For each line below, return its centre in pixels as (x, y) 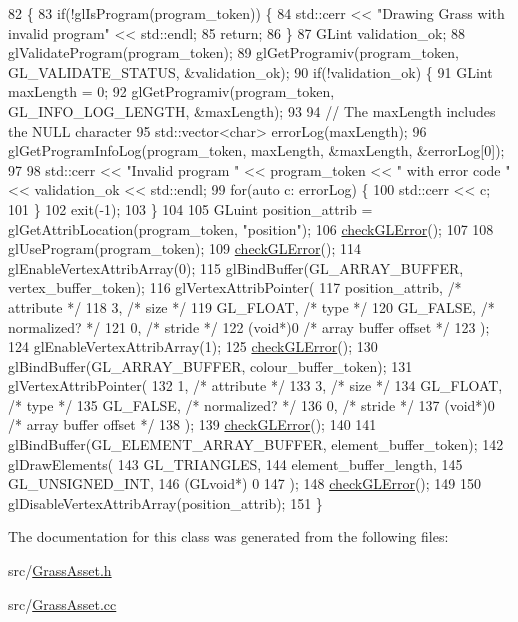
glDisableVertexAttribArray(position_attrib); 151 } (165, 502)
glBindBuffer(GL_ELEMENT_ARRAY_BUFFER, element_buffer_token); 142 (256, 444)
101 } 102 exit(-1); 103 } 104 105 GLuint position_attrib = (190, 208)
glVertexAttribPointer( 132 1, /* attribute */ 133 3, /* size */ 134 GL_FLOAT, (255, 385)
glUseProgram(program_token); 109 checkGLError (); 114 (185, 248)
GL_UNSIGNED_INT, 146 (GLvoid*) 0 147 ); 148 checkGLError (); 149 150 (245, 483)
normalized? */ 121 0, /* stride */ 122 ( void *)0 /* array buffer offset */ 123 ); (249, 326)
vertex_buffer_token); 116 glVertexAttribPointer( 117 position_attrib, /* (235, 287)
